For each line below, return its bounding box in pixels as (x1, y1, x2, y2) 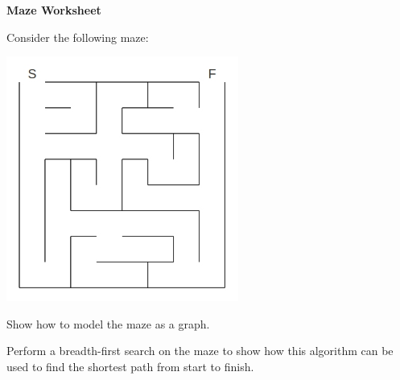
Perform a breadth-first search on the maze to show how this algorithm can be (6, 342, 394, 359)
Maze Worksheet (6, 2, 101, 18)
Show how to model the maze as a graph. (6, 315, 210, 332)
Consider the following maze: (6, 28, 149, 45)
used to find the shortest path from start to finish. (6, 357, 254, 374)
